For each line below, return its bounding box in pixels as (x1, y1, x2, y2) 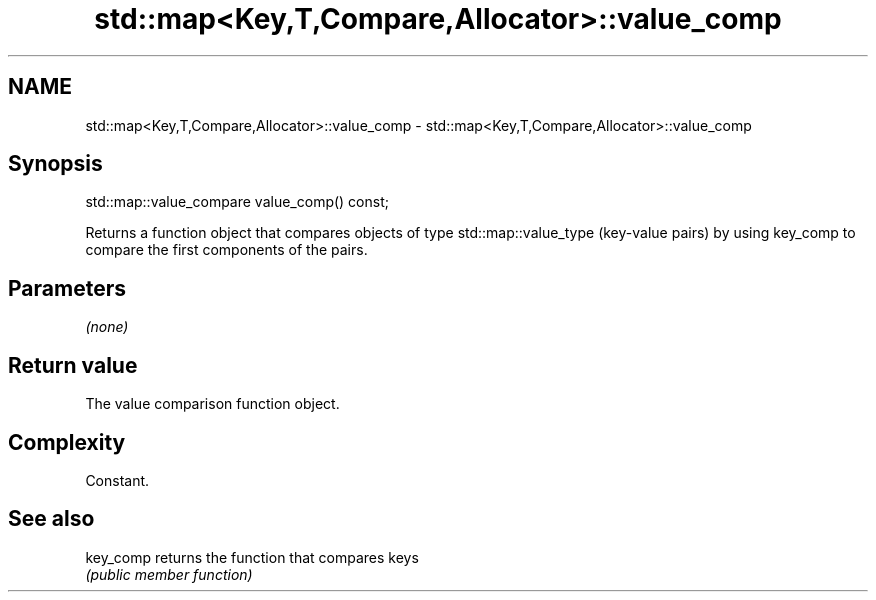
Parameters (8, 275, 126, 301)
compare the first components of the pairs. (85, 241, 368, 259)
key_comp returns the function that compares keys (85, 548, 419, 566)
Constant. (85, 471, 150, 489)
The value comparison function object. (85, 395, 340, 413)
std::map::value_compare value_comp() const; (85, 193, 389, 211)
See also (8, 506, 95, 532)
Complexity (8, 429, 126, 455)
